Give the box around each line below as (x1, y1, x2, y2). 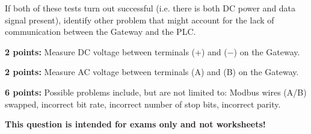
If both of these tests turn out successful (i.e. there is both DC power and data (5, 2, 296, 14)
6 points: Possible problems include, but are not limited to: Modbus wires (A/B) (5, 85, 307, 98)
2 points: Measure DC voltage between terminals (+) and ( (5, 45, 227, 58)
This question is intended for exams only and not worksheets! (5, 118, 266, 130)
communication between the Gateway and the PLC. (5, 25, 196, 38)
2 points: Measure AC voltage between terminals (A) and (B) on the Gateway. (5, 65, 299, 78)
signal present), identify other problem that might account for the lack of (5, 13, 274, 26)
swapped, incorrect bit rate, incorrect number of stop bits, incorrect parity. (5, 97, 281, 110)
